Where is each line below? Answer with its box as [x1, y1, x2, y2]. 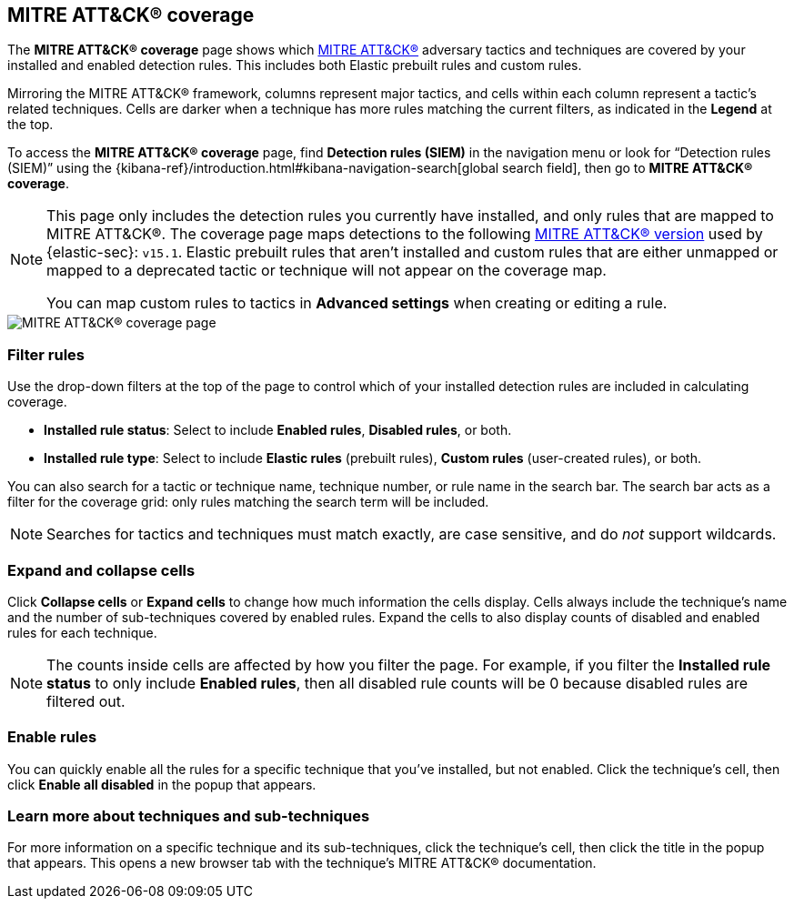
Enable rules [7, 728, 97, 747]
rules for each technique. [7, 624, 157, 640]
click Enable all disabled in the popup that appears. [7, 776, 317, 792]
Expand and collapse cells [7, 560, 196, 579]
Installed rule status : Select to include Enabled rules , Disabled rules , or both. [44, 422, 512, 438]
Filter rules [7, 345, 85, 364]
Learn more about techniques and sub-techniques [7, 807, 370, 826]
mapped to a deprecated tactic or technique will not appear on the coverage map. [46, 261, 607, 280]
